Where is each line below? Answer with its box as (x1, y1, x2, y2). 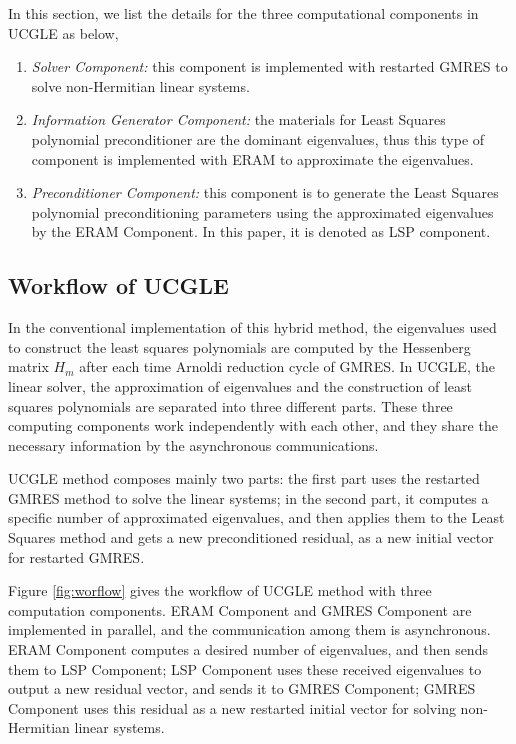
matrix (8, 356, 49, 377)
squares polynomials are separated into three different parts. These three (8, 395, 453, 416)
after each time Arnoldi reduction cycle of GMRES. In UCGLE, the (79, 356, 495, 377)
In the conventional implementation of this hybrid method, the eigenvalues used (8, 317, 497, 338)
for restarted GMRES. (8, 546, 145, 567)
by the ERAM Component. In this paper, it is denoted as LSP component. (31, 221, 491, 242)
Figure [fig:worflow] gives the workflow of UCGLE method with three (8, 580, 432, 601)
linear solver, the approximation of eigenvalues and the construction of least (8, 375, 473, 396)
